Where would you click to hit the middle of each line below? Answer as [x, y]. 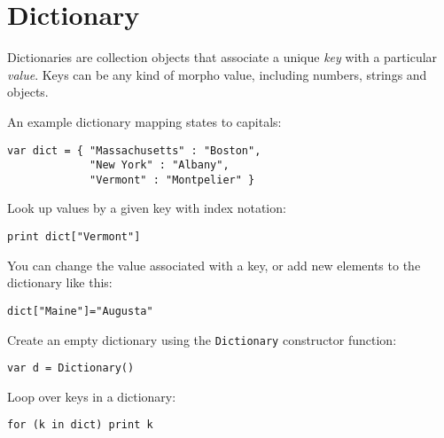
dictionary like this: [60, 282]
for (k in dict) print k [80, 425]
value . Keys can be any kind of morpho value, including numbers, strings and [217, 74]
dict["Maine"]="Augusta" [80, 311]
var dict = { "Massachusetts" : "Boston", [134, 150]
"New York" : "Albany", [160, 165]
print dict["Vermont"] [74, 237]
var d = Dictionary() [71, 368]
